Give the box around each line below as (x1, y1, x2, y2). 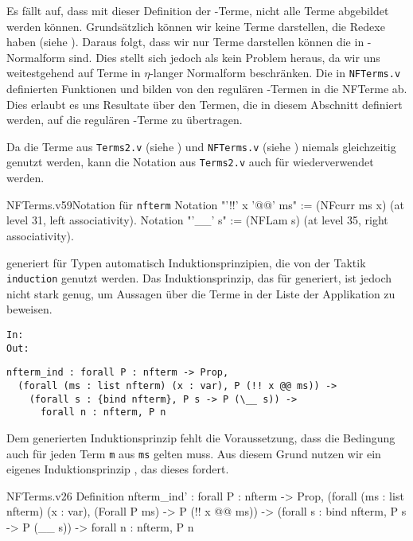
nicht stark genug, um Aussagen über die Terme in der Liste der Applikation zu (6, 285, 395, 302)
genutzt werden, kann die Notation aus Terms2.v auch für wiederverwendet (6, 154, 374, 170)
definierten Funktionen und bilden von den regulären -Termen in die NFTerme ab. (6, 80, 407, 97)
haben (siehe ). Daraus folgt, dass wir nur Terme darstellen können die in (6, 33, 364, 50)
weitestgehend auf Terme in (6, 64, 141, 81)
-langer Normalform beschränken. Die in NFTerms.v (150, 64, 401, 81)
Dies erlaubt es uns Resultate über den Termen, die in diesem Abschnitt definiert (6, 95, 403, 112)
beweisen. (6, 301, 53, 317)
